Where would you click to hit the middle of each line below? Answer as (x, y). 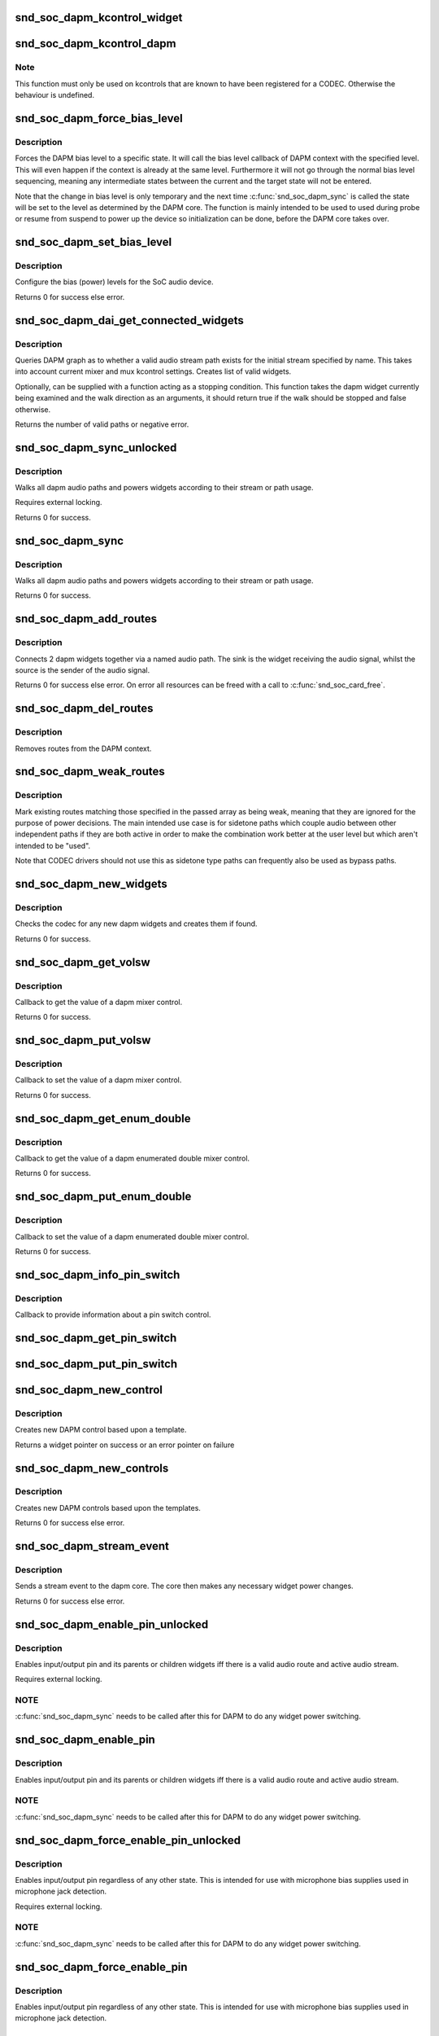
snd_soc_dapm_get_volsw (83, 962)
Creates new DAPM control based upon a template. (101, 1430)
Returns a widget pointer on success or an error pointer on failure (125, 1445)
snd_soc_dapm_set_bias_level (93, 242)
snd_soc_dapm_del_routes (84, 709)
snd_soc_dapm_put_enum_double (103, 1197)
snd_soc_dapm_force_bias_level (99, 118)
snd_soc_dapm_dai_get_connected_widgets (129, 320)
